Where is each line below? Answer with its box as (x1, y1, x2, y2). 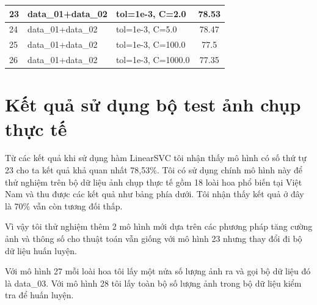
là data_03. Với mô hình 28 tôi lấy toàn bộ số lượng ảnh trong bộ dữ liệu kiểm (5, 276, 302, 289)
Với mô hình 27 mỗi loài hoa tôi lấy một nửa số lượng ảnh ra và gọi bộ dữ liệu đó (5, 265, 311, 277)
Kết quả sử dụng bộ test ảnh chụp (5, 92, 301, 117)
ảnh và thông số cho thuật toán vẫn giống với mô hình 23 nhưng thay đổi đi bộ (5, 232, 302, 244)
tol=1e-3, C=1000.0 (115, 53, 190, 66)
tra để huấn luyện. (5, 288, 74, 301)
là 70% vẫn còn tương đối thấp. (5, 199, 123, 212)
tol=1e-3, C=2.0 (115, 7, 186, 20)
